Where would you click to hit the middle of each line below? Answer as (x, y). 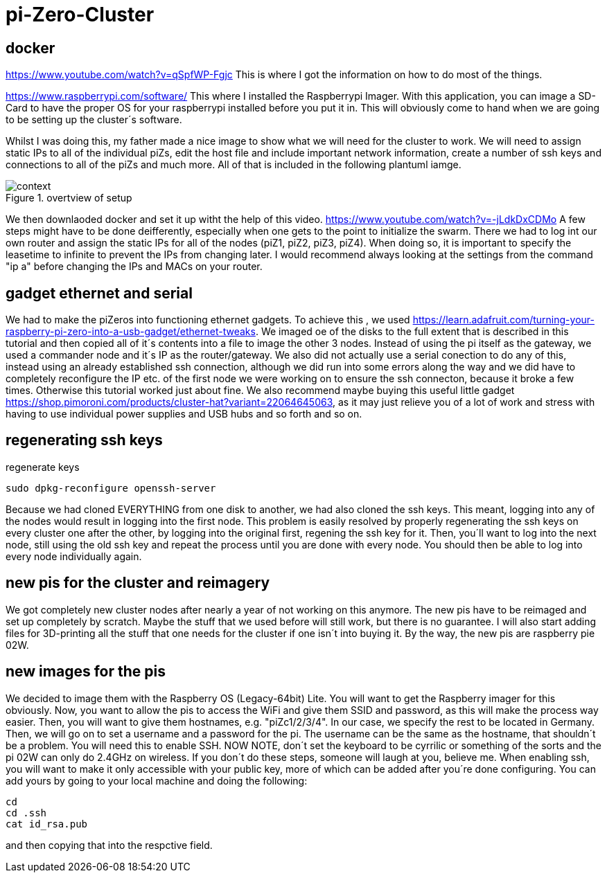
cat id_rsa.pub (47, 824)
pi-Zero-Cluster (80, 15)
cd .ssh (26, 813)
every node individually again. (74, 556)
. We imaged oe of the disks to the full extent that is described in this (412, 332)
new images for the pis (86, 672)
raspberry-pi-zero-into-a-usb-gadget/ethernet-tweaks (131, 332)
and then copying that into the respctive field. (109, 845)
